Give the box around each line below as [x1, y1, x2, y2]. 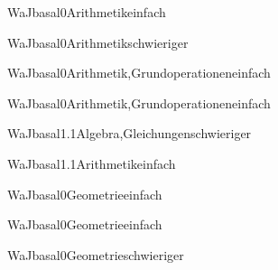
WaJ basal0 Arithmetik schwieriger [7, 33, 189, 51]
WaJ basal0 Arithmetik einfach [7, 3, 166, 21]
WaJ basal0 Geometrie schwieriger [7, 245, 184, 264]
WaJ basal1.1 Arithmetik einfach [7, 154, 176, 172]
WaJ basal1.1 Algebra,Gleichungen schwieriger [7, 124, 252, 143]
